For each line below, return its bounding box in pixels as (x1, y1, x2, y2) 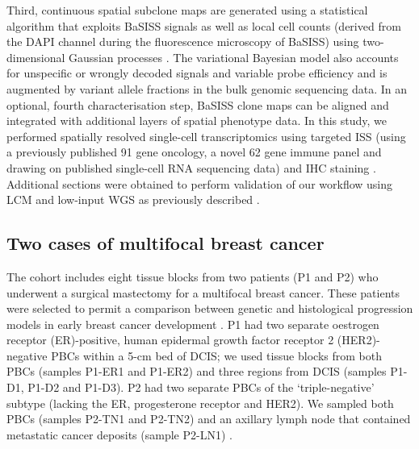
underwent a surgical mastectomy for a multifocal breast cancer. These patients (6, 284, 400, 301)
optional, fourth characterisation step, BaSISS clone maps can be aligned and (6, 96, 389, 113)
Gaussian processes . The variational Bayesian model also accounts (69, 48, 399, 65)
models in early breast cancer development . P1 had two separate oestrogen (6, 315, 379, 332)
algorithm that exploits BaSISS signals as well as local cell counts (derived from (6, 17, 401, 34)
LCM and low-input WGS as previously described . (6, 191, 260, 208)
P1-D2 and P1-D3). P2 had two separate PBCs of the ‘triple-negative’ (27, 379, 375, 396)
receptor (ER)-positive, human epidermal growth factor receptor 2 (6, 331, 334, 348)
